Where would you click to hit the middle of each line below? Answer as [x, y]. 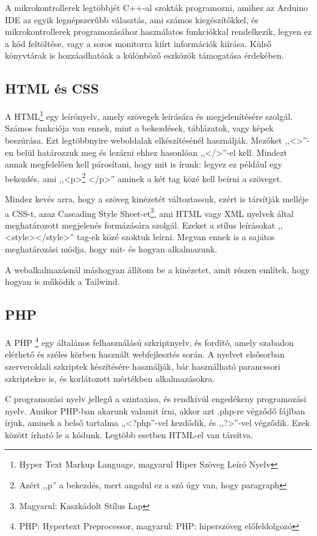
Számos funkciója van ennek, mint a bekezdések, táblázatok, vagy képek [139, 128]
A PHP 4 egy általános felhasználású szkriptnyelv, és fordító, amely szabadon [149, 341]
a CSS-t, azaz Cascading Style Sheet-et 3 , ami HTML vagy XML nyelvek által [149, 212]
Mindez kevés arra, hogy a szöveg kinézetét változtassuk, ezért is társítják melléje [157, 199]
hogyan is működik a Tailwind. [62, 281]
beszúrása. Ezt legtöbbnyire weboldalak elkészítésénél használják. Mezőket [144, 140]
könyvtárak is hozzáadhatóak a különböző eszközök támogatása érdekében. [144, 55]
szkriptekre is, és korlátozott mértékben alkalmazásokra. [110, 378]
